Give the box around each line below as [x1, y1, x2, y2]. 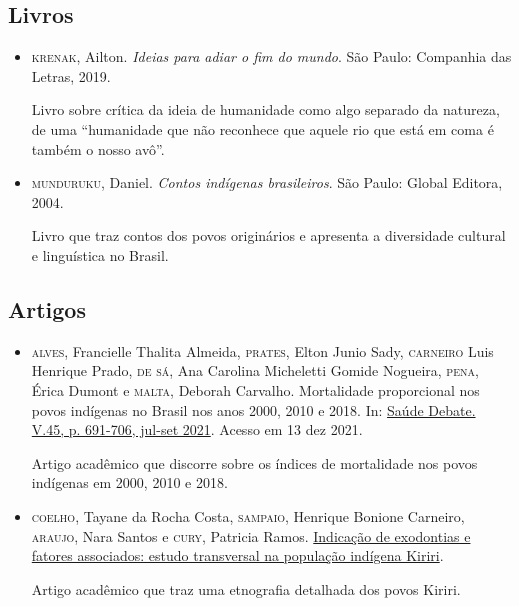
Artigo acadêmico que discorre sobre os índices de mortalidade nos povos [31, 452, 478, 473]
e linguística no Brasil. [31, 244, 169, 265]
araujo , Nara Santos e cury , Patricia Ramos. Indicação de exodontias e [31, 525, 471, 546]
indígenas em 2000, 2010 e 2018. [31, 472, 228, 493]
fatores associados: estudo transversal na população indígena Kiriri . [31, 545, 444, 566]
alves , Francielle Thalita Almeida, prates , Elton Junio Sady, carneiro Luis [31, 340, 494, 361]
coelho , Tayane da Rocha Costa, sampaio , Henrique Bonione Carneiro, [31, 505, 465, 526]
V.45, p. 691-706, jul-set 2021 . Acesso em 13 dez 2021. [31, 419, 363, 440]
